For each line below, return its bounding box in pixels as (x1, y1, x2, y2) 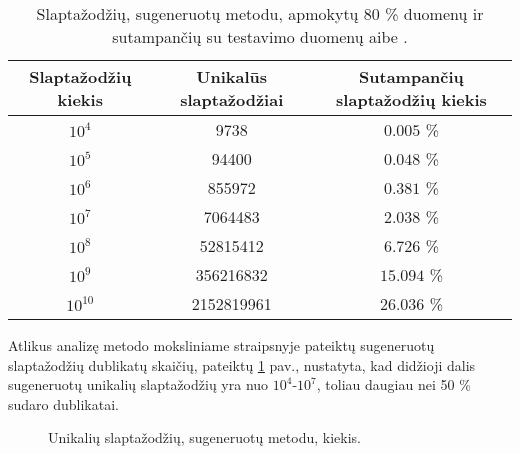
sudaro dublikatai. (8, 393, 119, 414)
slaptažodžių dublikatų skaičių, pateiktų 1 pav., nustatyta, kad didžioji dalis (8, 354, 476, 375)
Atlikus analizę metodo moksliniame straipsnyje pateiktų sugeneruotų (8, 335, 435, 355)
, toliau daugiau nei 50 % (316, 374, 471, 395)
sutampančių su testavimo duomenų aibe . (112, 25, 408, 48)
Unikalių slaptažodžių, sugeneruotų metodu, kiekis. (48, 427, 361, 448)
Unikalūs (196, 65, 268, 88)
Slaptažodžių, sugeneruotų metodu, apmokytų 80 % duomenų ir (36, 2, 484, 25)
